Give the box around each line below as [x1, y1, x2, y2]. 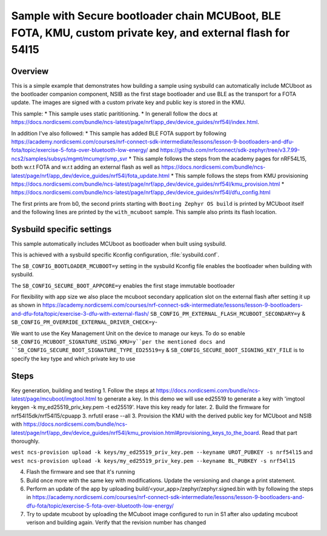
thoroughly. [11, 437, 40, 445]
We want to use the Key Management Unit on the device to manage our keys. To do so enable [11, 330, 245, 337]
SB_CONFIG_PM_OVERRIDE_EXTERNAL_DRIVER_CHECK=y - [11, 318, 157, 326]
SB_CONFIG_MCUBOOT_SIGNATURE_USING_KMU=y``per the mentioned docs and [11, 338, 225, 345]
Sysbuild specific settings [11, 224, 112, 234]
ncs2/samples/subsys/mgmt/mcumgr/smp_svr [11, 155, 128, 162]
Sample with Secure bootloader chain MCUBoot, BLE [11, 9, 282, 22]
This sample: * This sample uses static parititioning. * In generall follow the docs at [11, 109, 218, 117]
